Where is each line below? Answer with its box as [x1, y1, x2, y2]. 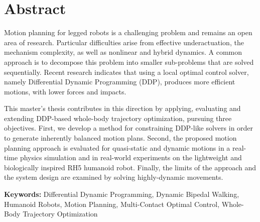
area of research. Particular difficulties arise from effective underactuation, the [4, 37, 244, 47]
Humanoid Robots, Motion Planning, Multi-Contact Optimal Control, [4, 198, 220, 209]
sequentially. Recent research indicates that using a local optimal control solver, [4, 66, 249, 77]
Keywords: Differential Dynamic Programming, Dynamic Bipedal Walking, [4, 189, 239, 199]
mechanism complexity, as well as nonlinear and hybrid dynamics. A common [4, 47, 242, 57]
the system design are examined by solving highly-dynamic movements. [4, 172, 223, 182]
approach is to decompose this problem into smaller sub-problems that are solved [4, 56, 254, 67]
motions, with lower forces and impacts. [4, 86, 126, 96]
